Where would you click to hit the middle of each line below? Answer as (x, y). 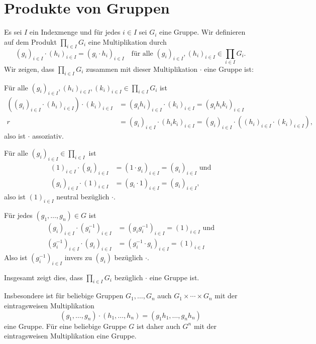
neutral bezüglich (83, 197)
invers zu (78, 257)
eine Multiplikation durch (127, 41)
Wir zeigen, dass (29, 69)
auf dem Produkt (30, 41)
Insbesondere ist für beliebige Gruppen (64, 296)
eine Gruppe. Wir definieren (202, 32)
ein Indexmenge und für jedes (75, 32)
